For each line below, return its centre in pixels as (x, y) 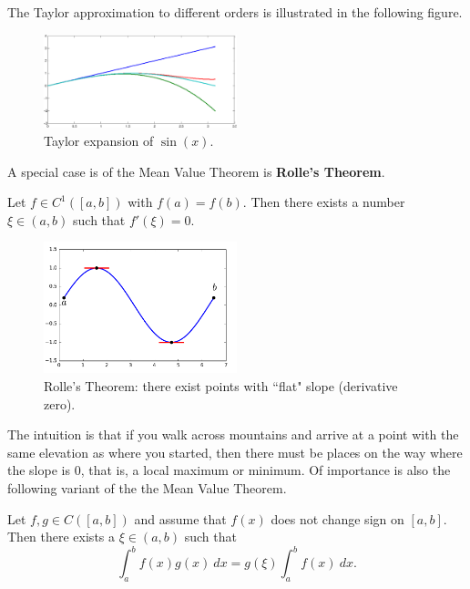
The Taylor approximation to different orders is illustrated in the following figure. (235, 12)
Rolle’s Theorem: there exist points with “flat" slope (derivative (221, 386)
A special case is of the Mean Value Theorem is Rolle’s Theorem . (196, 171)
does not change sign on (337, 518)
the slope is (39, 470)
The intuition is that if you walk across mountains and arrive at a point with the (233, 434)
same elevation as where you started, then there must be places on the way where (235, 452)
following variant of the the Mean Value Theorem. (147, 487)
